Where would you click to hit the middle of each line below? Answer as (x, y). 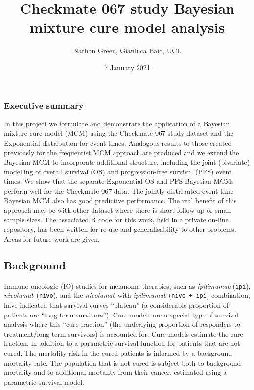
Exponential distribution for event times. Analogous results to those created (118, 142)
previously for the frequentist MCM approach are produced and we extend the (122, 152)
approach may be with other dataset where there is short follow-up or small (117, 210)
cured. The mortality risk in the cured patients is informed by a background (118, 353)
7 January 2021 (127, 67)
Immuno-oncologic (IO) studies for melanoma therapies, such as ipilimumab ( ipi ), (127, 285)
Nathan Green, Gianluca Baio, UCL (127, 51)
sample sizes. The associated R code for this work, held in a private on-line (116, 219)
